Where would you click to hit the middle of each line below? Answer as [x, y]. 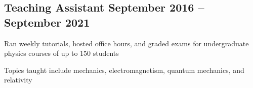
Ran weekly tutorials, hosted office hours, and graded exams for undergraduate [126, 43]
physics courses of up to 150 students [61, 53]
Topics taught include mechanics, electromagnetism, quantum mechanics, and [124, 70]
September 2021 [47, 22]
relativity [18, 80]
